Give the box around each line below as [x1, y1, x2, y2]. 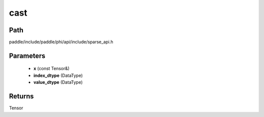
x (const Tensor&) [33, 66, 70, 71]
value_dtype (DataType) [33, 79, 83, 85]
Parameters [9, 51, 45, 60]
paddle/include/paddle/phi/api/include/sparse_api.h [9, 39, 113, 45]
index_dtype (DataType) [33, 72, 83, 78]
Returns [9, 92, 34, 100]
